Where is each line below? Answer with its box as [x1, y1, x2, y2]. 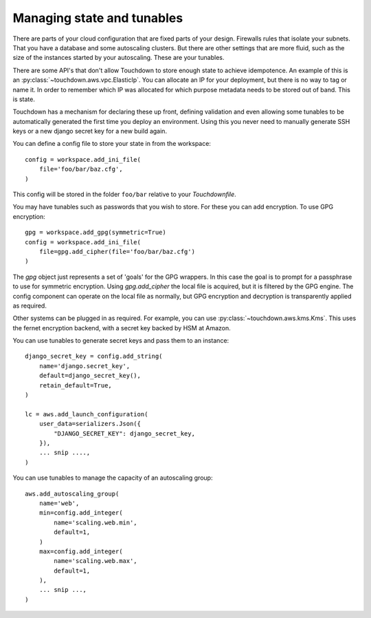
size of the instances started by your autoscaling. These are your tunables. [12, 54, 225, 62]
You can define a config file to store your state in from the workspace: [12, 140, 211, 148]
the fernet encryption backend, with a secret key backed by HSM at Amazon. [12, 323, 232, 332]
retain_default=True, [38, 381, 113, 389]
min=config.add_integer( [38, 509, 123, 517]
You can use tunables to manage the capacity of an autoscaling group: [12, 473, 213, 482]
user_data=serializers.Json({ [38, 420, 141, 428]
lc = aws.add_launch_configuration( [25, 410, 148, 418]
